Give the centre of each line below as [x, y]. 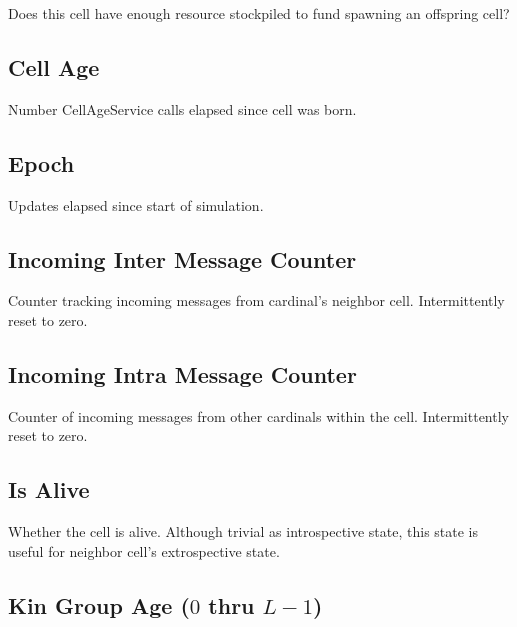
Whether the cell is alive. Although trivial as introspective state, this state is [243, 531]
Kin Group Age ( [99, 604]
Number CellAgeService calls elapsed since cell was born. [182, 108]
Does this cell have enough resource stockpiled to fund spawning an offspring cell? [259, 13]
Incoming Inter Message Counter [182, 258]
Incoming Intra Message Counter [182, 373]
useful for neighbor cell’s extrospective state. [144, 550]
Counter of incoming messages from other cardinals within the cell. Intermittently [258, 415]
